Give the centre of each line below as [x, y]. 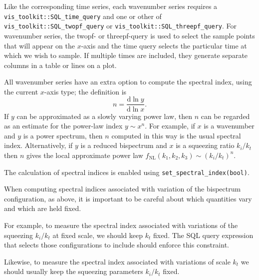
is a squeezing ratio [205, 145]
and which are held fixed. [43, 208]
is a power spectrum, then [63, 135]
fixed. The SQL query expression [203, 235]
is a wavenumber [229, 126]
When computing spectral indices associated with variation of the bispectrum [123, 189]
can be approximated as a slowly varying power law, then [104, 116]
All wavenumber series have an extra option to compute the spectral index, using [128, 82]
